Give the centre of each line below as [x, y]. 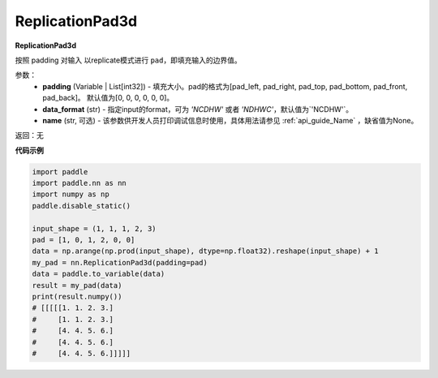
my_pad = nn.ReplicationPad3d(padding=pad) [120, 262]
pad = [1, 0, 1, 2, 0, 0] [84, 240]
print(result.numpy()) [77, 296]
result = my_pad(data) [77, 285]
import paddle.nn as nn [79, 183]
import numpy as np [71, 194]
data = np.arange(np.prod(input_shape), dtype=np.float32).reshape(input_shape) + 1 [205, 251]
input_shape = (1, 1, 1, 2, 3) [94, 228]
